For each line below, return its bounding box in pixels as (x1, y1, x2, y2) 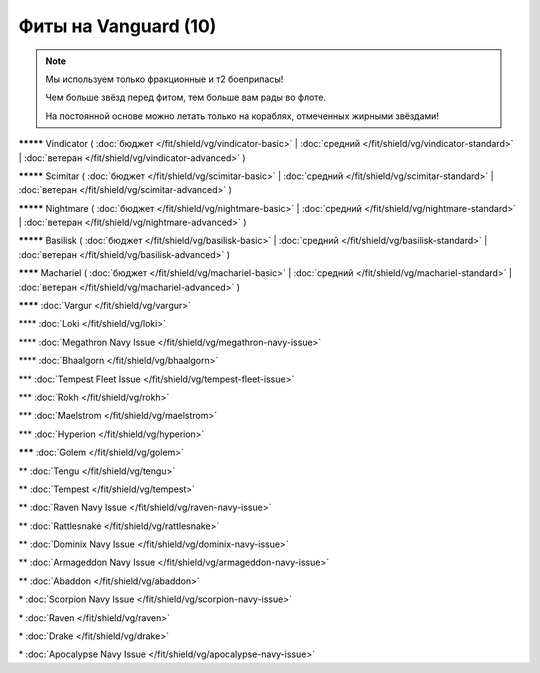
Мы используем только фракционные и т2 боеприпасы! (45, 73, 284, 85)
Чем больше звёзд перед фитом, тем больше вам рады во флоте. (45, 91, 327, 104)
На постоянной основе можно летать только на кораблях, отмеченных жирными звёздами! (45, 110, 440, 122)
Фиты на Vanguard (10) (18, 15, 217, 37)
